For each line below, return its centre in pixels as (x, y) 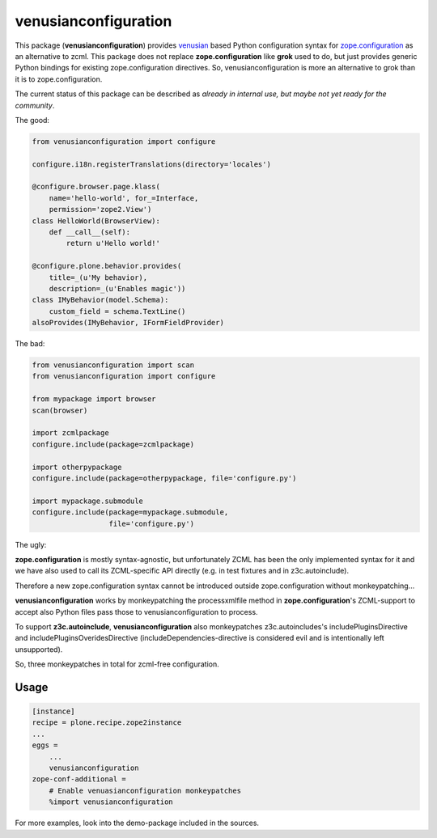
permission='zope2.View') (100, 209)
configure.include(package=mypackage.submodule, (130, 512)
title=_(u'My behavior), (98, 277)
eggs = (45, 745)
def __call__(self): (90, 232)
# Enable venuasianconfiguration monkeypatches (145, 790)
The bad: (30, 344)
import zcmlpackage (70, 433)
